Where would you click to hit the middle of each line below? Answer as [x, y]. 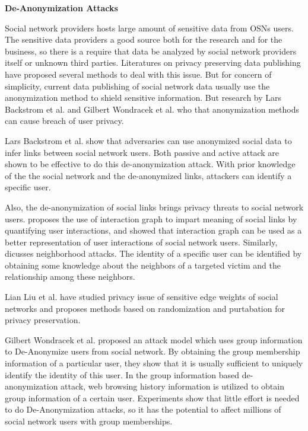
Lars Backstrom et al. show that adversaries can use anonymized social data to [148, 140]
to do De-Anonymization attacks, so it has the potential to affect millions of [143, 409]
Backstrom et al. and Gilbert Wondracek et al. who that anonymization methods [152, 109]
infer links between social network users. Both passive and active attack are [142, 152]
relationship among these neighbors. [70, 277]
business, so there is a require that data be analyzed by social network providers [151, 51]
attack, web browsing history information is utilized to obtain [172, 386]
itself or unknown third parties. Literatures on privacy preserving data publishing [153, 63]
